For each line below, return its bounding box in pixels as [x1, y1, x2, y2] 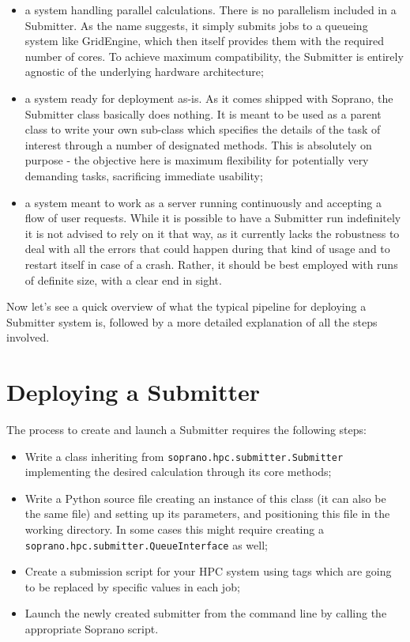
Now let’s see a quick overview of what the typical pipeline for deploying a [6, 298, 367, 315]
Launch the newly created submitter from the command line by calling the [24, 605, 387, 621]
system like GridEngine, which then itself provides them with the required [24, 32, 385, 49]
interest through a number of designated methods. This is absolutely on [24, 136, 372, 153]
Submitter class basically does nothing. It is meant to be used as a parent [24, 105, 382, 122]
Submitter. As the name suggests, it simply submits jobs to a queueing [24, 17, 368, 33]
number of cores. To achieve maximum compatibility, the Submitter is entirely [24, 47, 404, 64]
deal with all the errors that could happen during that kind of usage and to [24, 240, 390, 257]
